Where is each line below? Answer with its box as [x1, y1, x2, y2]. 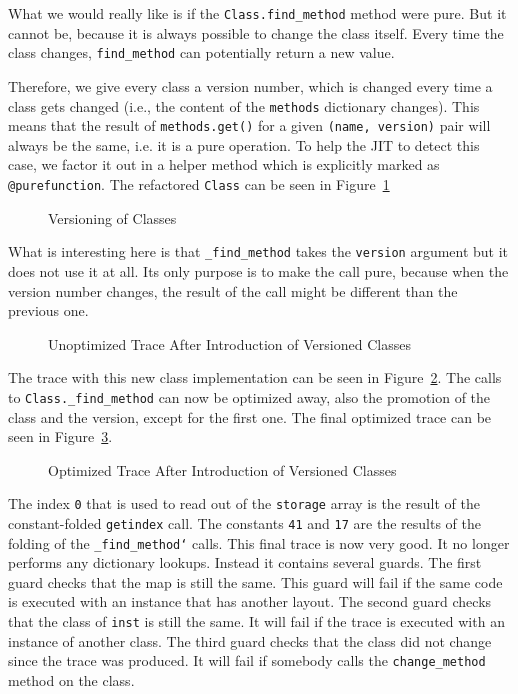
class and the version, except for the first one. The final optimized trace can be [8, 406, 492, 427]
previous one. [8, 300, 89, 321]
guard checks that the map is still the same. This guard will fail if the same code [8, 571, 503, 592]
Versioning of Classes [48, 207, 177, 228]
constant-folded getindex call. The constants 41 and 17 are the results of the [8, 512, 481, 533]
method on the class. [8, 669, 135, 690]
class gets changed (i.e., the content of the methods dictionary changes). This [8, 95, 480, 116]
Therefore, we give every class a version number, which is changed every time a [8, 75, 493, 96]
